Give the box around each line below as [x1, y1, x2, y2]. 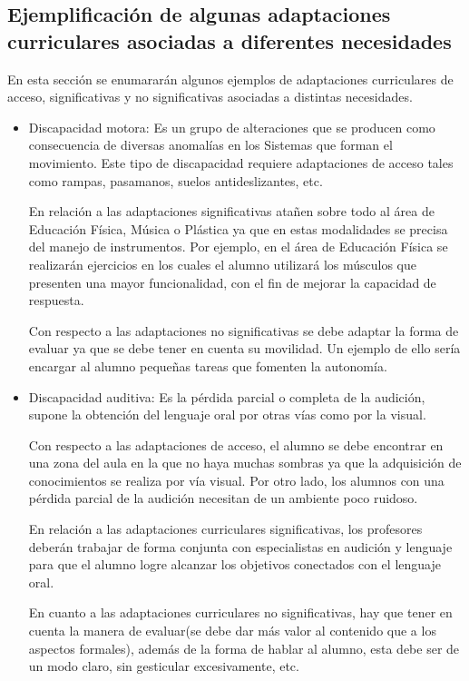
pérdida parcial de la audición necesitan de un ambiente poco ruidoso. [28, 489, 418, 508]
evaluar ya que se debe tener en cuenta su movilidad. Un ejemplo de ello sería [28, 339, 461, 358]
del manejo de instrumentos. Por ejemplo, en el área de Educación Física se [28, 237, 448, 256]
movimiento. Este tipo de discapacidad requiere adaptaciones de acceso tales [28, 153, 454, 172]
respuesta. [28, 291, 84, 310]
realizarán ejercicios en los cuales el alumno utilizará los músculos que [28, 254, 416, 273]
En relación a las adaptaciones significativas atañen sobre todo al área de [28, 202, 435, 221]
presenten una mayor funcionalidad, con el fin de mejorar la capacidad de [28, 272, 436, 291]
